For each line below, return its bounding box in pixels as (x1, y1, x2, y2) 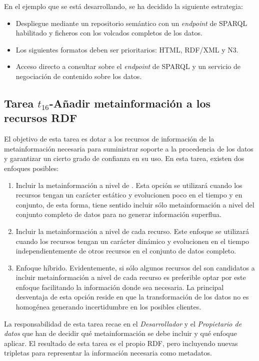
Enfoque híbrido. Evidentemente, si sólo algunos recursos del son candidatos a (15, 262, 255, 272)
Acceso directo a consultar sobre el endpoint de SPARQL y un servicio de (15, 61, 240, 71)
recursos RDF (4, 110, 77, 125)
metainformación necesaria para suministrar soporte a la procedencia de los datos (4, 143, 253, 153)
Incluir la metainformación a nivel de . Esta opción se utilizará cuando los (15, 179, 242, 190)
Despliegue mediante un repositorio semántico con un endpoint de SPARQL (15, 17, 247, 28)
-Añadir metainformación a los (49, 95, 211, 110)
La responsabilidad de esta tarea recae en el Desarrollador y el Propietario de (4, 318, 242, 328)
